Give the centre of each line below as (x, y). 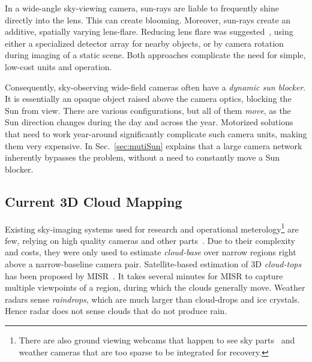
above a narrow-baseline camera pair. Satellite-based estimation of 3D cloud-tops (153, 263)
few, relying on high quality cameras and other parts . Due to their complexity (150, 240)
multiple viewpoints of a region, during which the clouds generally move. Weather (155, 287)
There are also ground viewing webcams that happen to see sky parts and (157, 340)
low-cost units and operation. (58, 66)
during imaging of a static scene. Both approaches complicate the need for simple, (155, 55)
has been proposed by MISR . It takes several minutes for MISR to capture (144, 275)
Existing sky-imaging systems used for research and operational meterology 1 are (152, 228)
